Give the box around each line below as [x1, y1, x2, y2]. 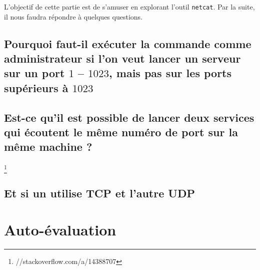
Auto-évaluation [4, 219, 116, 240]
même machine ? [4, 139, 92, 154]
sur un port [4, 65, 65, 81]
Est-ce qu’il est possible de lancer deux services [4, 109, 254, 125]
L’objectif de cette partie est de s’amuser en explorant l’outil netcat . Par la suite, [4, 2, 255, 12]
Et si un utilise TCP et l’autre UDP [4, 185, 195, 200]
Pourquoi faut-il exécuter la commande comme [4, 36, 251, 51]
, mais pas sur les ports [109, 65, 232, 81]
